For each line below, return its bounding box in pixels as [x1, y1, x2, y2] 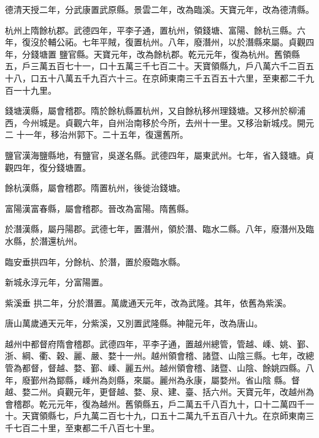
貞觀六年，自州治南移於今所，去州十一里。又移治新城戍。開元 [64, 116, 314, 129]
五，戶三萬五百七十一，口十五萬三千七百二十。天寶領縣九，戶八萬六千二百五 [5, 59, 314, 72]
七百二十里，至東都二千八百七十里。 [13, 421, 159, 434]
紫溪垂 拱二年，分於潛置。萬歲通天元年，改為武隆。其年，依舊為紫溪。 [5, 296, 291, 309]
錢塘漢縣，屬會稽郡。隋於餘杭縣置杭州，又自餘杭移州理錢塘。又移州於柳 [5, 104, 297, 117]
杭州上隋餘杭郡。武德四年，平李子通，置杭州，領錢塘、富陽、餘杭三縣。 [5, 23, 297, 36]
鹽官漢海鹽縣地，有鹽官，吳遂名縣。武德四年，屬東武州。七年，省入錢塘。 [5, 148, 306, 161]
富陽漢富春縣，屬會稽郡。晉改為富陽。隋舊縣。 [5, 202, 194, 214]
